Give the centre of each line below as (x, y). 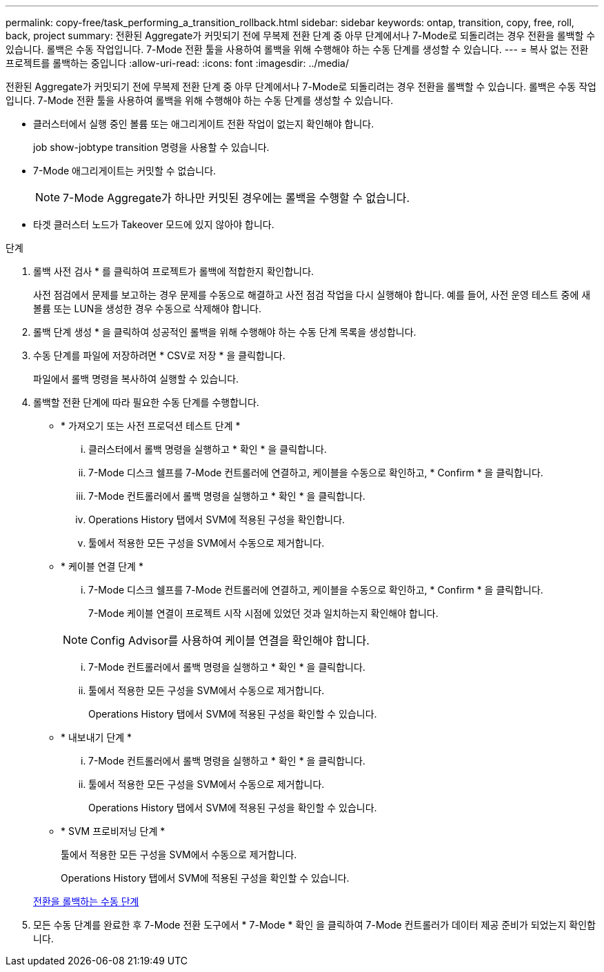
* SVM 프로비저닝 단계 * (113, 831)
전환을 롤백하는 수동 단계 (86, 901)
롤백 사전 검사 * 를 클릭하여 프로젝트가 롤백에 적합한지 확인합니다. (174, 271)
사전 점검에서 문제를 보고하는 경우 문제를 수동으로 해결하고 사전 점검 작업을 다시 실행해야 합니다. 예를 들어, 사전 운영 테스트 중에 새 (312, 295)
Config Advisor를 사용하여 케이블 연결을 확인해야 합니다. (230, 640)
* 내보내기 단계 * (97, 737)
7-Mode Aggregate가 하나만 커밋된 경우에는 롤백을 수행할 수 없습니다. (236, 198)
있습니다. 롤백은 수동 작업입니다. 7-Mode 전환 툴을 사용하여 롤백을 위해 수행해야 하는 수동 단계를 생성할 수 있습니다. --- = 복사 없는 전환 (297, 49)
